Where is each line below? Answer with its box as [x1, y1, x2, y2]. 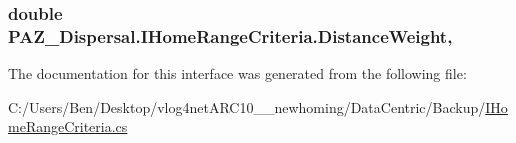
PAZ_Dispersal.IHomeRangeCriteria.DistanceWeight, [8, 23, 453, 48]
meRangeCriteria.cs [8, 116, 128, 137]
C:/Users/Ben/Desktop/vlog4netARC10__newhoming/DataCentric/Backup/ [8, 96, 486, 117]
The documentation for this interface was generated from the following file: [8, 63, 467, 84]
